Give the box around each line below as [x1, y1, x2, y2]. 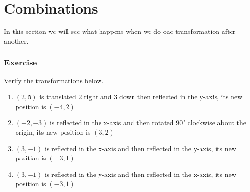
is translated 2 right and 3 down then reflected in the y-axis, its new [39, 92, 243, 102]
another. [4, 35, 29, 46]
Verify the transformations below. [4, 75, 104, 85]
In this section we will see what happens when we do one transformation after [4, 26, 236, 36]
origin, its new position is [15, 127, 91, 137]
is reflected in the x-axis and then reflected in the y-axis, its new [45, 143, 236, 153]
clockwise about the [187, 117, 247, 128]
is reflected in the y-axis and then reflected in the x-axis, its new [45, 169, 236, 179]
